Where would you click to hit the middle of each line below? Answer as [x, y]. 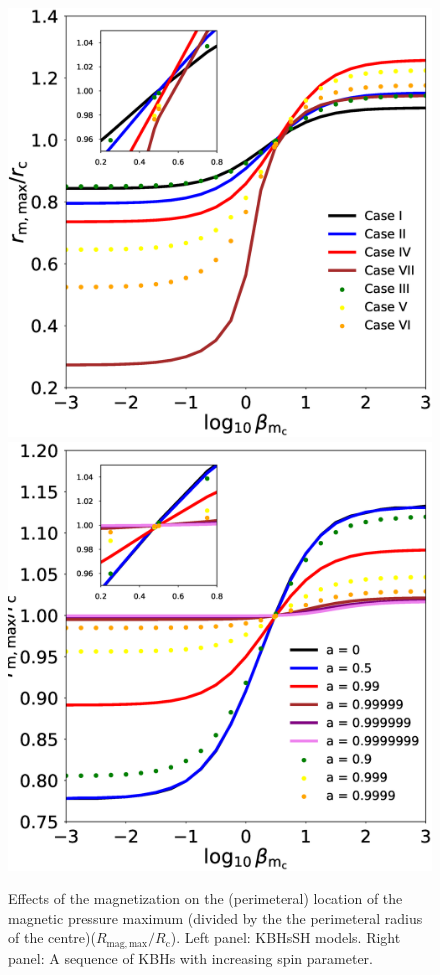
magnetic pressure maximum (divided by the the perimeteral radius [215, 917]
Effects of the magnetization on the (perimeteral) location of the [205, 898]
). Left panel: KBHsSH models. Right [285, 937]
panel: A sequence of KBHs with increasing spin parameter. [190, 957]
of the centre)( [52, 937]
